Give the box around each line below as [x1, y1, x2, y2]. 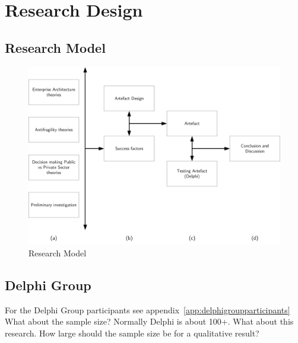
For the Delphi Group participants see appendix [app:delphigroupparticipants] [5, 303, 290, 316]
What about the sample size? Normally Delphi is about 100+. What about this [5, 315, 294, 328]
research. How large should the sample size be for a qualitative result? [5, 326, 259, 339]
